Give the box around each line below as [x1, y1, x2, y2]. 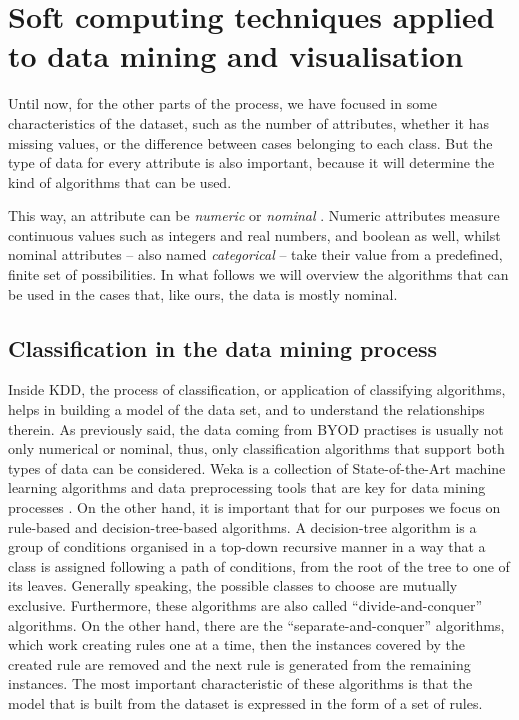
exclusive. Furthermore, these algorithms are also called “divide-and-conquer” [8, 594, 483, 615]
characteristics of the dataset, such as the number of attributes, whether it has [8, 112, 489, 133]
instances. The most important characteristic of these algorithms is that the [8, 673, 473, 694]
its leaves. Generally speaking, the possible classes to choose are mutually [8, 575, 458, 596]
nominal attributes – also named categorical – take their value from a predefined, [8, 244, 503, 265]
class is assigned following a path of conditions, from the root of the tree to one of [8, 555, 510, 576]
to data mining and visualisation [8, 35, 464, 76]
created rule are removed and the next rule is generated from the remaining [8, 653, 471, 674]
